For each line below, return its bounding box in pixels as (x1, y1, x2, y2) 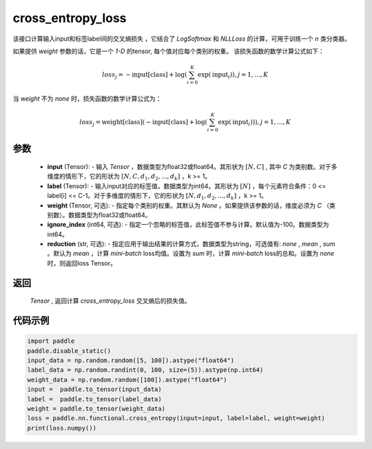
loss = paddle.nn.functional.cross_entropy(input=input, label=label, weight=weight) (27, 415, 325, 422)
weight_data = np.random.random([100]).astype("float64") (27, 376, 227, 383)
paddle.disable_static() (27, 347, 112, 355)
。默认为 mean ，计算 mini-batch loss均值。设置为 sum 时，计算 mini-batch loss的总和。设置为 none (47, 249, 335, 258)
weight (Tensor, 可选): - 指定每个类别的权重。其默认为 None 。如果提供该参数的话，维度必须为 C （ (47, 201, 330, 210)
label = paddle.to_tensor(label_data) (27, 395, 162, 403)
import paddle (27, 337, 75, 345)
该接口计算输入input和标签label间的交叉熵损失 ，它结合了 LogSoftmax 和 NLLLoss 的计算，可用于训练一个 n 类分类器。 (12, 34, 351, 43)
